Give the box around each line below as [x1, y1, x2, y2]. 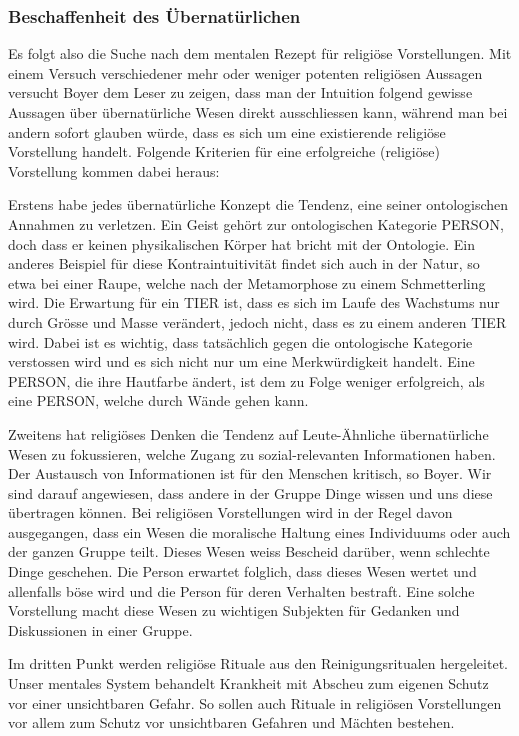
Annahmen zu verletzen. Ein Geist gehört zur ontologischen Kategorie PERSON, [8, 213, 504, 234]
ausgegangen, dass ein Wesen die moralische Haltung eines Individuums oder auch [8, 521, 511, 542]
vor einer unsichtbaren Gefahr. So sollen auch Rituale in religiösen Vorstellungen [8, 692, 502, 713]
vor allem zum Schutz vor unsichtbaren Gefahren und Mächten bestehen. [8, 712, 455, 733]
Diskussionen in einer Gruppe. [8, 619, 193, 640]
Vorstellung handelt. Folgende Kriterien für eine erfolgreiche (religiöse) [8, 141, 440, 162]
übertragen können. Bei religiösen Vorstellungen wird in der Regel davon [8, 502, 453, 523]
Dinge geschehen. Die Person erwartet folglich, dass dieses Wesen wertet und [8, 561, 477, 582]
